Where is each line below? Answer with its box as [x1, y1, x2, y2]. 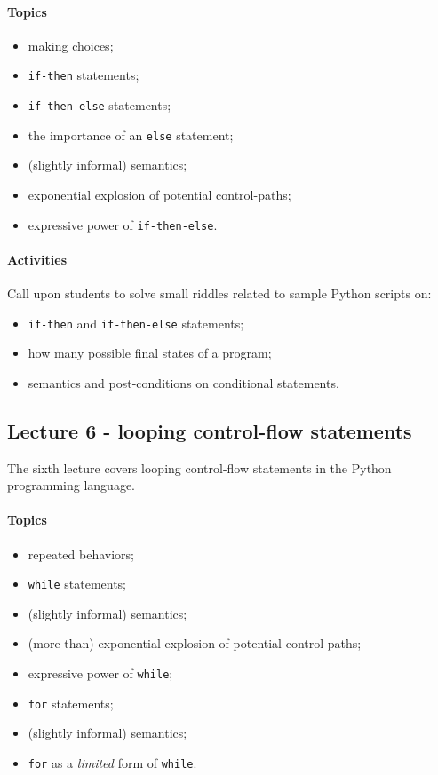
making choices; [28, 36, 114, 54]
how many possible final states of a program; [28, 344, 272, 362]
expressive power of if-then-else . [28, 215, 218, 233]
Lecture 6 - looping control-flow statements [7, 416, 412, 444]
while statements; [28, 574, 127, 593]
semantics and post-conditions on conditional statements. [28, 373, 339, 391]
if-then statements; [28, 66, 139, 84]
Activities [7, 249, 68, 268]
